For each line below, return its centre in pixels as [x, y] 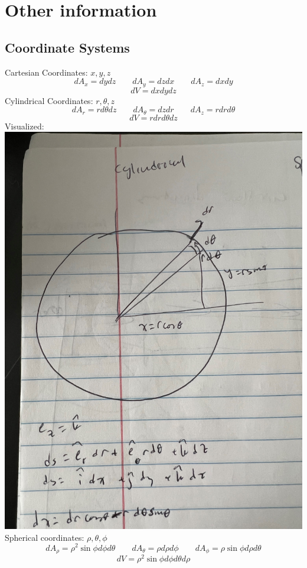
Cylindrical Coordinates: [49, 100]
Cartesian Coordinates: [46, 72]
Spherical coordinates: [45, 537]
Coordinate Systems [67, 47]
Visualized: [25, 126]
